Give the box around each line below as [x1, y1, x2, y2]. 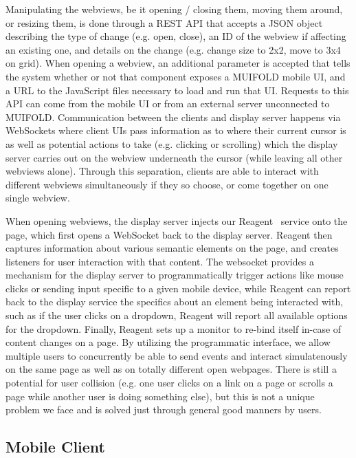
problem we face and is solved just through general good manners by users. [5, 402, 322, 417]
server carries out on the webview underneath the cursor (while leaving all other [5, 150, 343, 164]
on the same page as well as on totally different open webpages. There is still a [5, 362, 337, 376]
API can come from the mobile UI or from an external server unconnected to [5, 96, 330, 111]
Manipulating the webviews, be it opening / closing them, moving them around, [5, 2, 343, 16]
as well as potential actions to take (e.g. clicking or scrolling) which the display [5, 136, 338, 151]
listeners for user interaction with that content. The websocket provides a [5, 254, 314, 268]
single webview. [5, 190, 70, 205]
